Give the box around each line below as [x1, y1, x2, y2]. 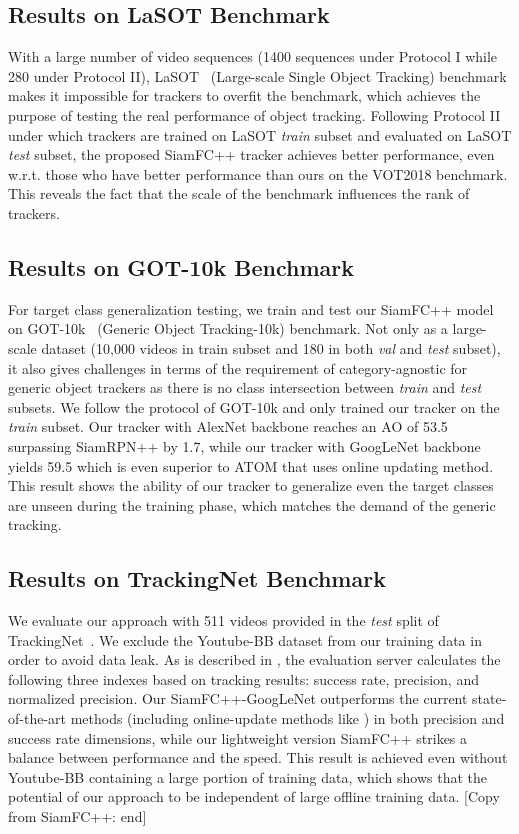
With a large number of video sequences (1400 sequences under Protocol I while [8, 46, 498, 67]
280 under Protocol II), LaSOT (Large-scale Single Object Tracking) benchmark [8, 65, 507, 86]
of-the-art [8, 708, 66, 729]
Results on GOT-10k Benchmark [8, 251, 354, 282]
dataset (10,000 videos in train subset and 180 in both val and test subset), [41, 337, 501, 358]
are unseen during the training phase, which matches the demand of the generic [8, 494, 496, 515]
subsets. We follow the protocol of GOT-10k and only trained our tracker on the [8, 396, 500, 417]
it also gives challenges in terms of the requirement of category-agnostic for [8, 357, 468, 378]
